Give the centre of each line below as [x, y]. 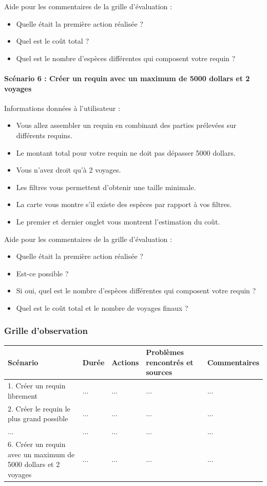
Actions [125, 362]
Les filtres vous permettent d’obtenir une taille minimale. [106, 187]
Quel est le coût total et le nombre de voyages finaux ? [102, 307]
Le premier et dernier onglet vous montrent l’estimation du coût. [118, 221]
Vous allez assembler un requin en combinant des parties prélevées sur [126, 125]
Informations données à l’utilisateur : [62, 108]
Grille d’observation [46, 331]
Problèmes [165, 352]
